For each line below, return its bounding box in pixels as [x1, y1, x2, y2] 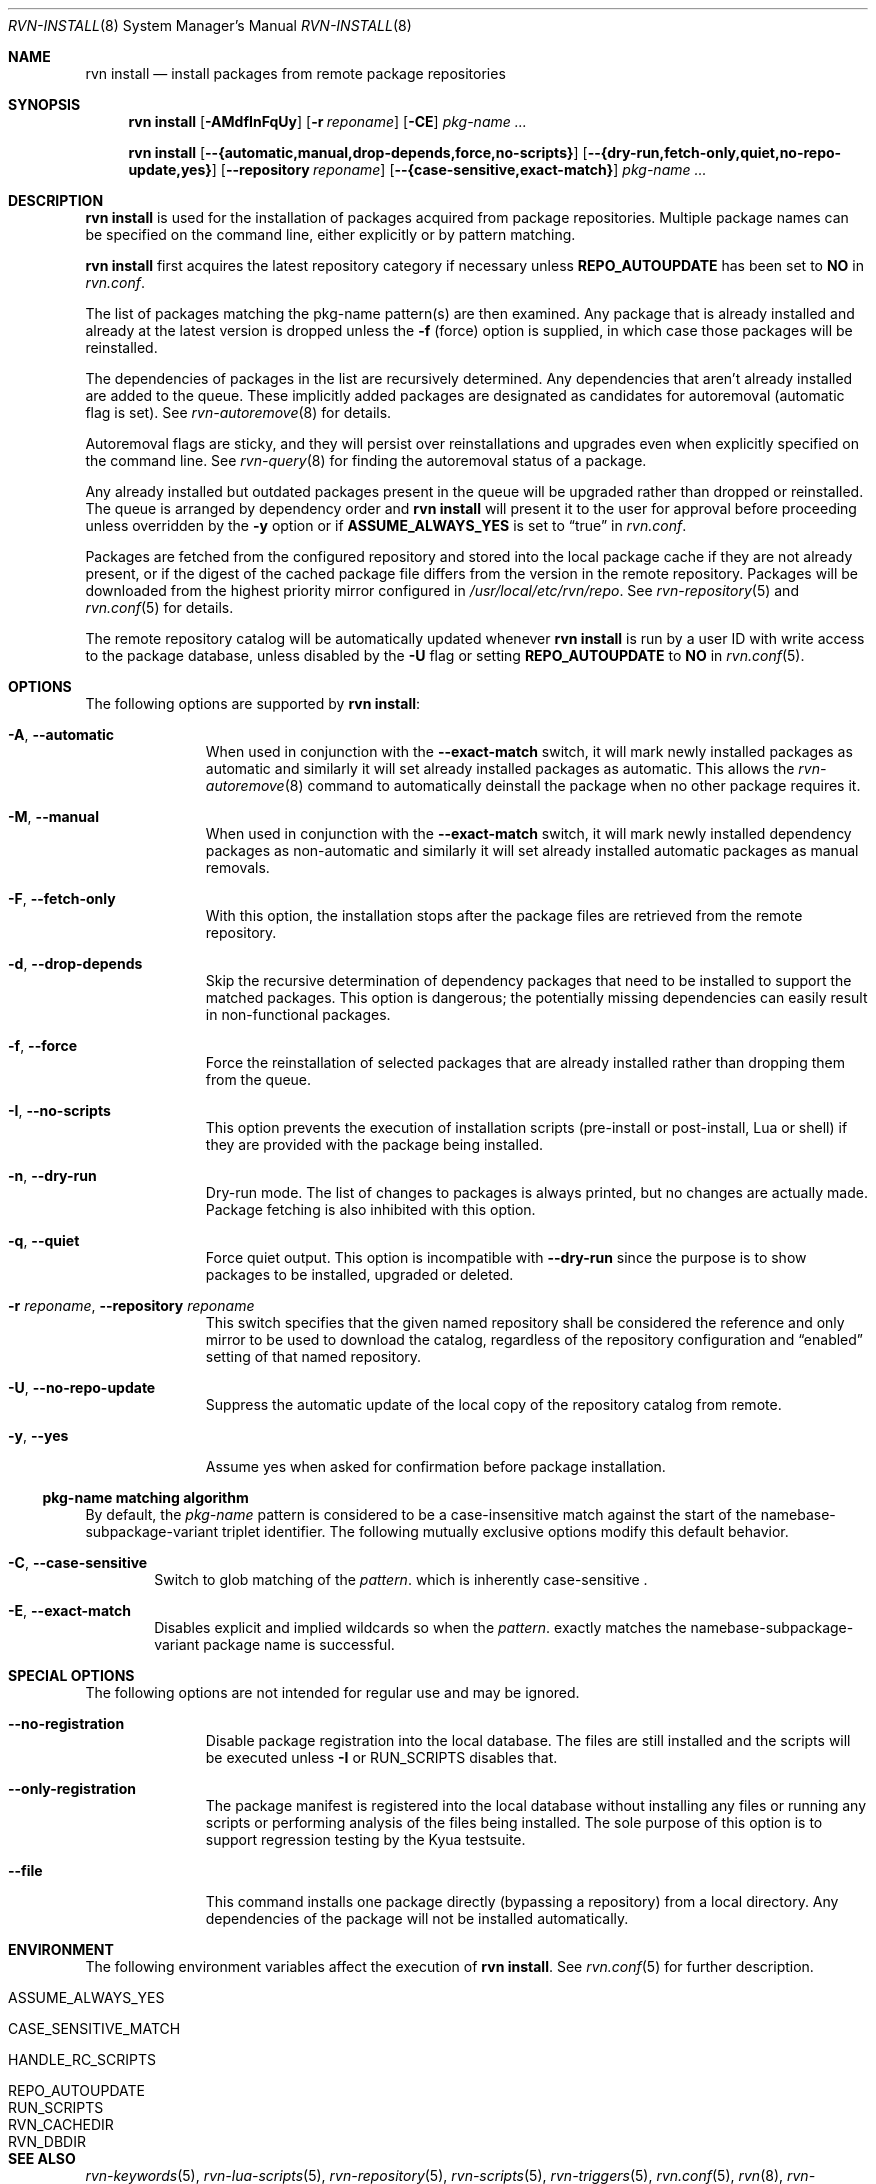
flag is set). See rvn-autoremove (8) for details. [85, 404, 392, 421]
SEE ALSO [8, 2150, 76, 2167]
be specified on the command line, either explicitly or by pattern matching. [85, 226, 576, 243]
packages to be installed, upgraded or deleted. [205, 1266, 514, 1283]
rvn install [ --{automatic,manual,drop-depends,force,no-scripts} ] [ [128, 144, 588, 161]
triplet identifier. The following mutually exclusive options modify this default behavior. [222, 1523, 789, 1540]
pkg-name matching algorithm [42, 1489, 249, 1506]
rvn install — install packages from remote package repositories [85, 65, 506, 82]
